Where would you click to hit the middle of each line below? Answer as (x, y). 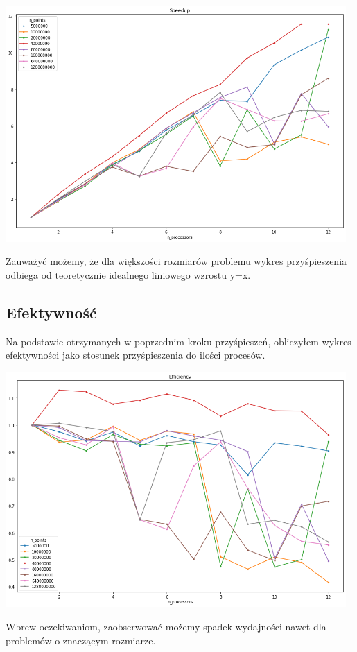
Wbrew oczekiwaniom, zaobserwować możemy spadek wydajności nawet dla (166, 626)
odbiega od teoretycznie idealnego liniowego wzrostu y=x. (128, 274)
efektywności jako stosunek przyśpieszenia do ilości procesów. (136, 355)
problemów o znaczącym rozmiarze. (81, 640)
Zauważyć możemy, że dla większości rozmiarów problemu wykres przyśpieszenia (176, 261)
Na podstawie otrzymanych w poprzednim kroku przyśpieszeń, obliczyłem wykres (178, 341)
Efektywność (51, 312)
